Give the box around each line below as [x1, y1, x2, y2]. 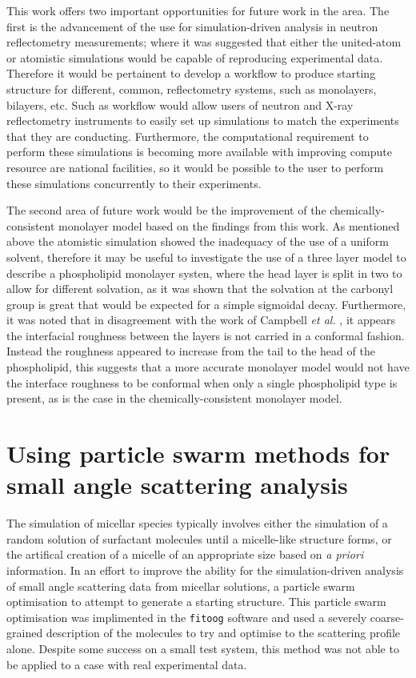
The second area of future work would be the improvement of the [6, 202, 326, 219]
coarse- [370, 608, 404, 625]
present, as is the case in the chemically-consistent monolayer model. [6, 390, 342, 407]
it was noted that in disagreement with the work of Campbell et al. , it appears [6, 311, 396, 328]
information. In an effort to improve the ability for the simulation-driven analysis [6, 561, 404, 578]
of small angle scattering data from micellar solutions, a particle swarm [6, 577, 355, 594]
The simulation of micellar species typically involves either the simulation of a [6, 515, 388, 532]
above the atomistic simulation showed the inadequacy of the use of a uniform [6, 233, 389, 250]
